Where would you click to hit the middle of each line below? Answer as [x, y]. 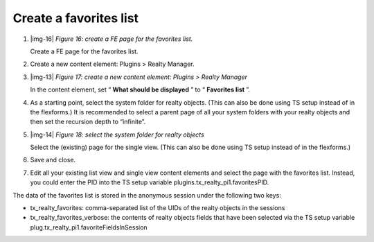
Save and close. [53, 160]
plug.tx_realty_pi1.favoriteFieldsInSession [89, 227]
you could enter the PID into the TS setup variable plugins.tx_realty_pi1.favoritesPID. [150, 182]
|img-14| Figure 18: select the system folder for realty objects [117, 135]
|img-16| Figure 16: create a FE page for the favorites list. [112, 39]
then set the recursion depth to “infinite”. [88, 122]
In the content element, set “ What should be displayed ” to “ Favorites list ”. [140, 89]
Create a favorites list [75, 18]
